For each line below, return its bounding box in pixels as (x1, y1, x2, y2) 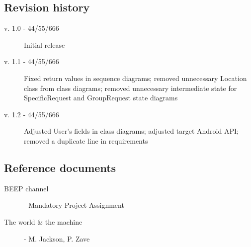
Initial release (24, 39, 65, 50)
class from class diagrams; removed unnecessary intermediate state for (24, 82, 237, 93)
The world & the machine (4, 216, 83, 227)
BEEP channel (4, 183, 49, 193)
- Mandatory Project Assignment (24, 200, 124, 210)
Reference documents (4, 160, 116, 175)
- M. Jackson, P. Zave (24, 233, 90, 244)
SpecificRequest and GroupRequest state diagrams (24, 92, 178, 103)
